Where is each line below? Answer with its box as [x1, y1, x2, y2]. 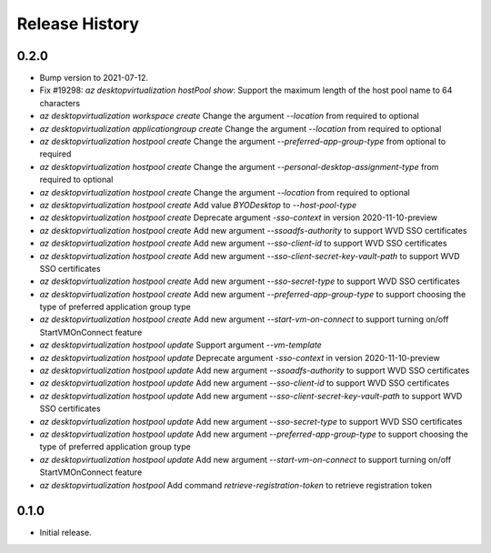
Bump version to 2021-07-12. [39, 73, 149, 84]
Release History [16, 14, 140, 34]
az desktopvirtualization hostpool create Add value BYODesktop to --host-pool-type [39, 199, 357, 210]
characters [39, 97, 81, 108]
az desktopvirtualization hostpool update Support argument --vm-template [39, 339, 322, 350]
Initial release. [39, 528, 92, 538]
